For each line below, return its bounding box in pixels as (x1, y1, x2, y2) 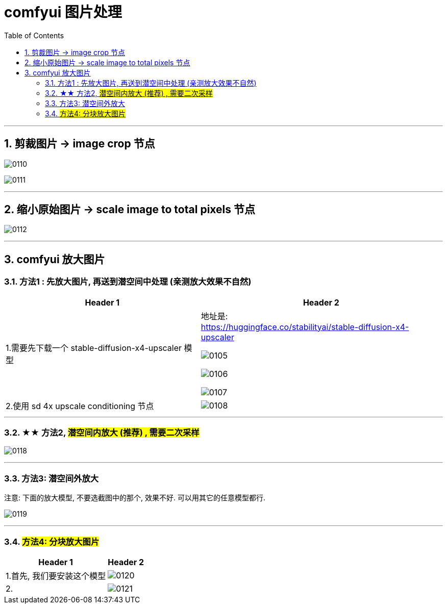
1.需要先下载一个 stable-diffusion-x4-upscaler (6, 342, 182, 353)
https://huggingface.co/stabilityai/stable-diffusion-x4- (201, 321, 409, 332)
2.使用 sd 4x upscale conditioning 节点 (6, 400, 154, 411)
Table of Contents (4, 31, 64, 40)
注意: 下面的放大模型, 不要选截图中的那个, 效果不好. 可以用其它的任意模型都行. (4, 493, 265, 502)
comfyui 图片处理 (4, 4, 122, 21)
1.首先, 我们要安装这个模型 (6, 570, 106, 581)
